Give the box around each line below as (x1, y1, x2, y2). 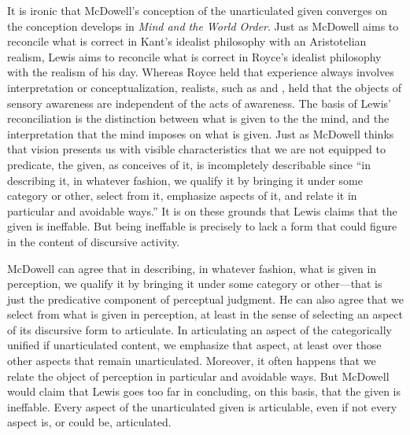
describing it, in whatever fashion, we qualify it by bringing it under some (7, 171, 363, 188)
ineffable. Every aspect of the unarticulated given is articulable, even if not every (7, 398, 397, 415)
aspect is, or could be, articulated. (7, 414, 172, 430)
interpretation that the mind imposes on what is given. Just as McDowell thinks (7, 125, 394, 142)
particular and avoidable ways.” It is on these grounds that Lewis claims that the (7, 202, 397, 219)
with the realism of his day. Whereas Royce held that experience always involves (7, 64, 394, 80)
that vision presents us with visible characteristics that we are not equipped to (7, 141, 386, 157)
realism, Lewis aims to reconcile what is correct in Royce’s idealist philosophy (7, 48, 382, 65)
